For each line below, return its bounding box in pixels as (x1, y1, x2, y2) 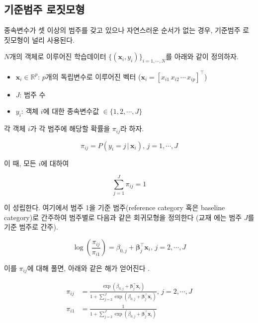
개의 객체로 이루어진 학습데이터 (9, 51, 106, 62)
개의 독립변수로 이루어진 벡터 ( (45, 71, 141, 81)
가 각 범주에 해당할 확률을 (30, 123, 110, 134)
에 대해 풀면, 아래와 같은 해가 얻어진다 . (27, 263, 150, 273)
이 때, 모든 (4, 158, 36, 168)
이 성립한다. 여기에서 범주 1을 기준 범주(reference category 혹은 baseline (4, 202, 225, 213)
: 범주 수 (19, 89, 46, 99)
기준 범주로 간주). (4, 222, 58, 232)
